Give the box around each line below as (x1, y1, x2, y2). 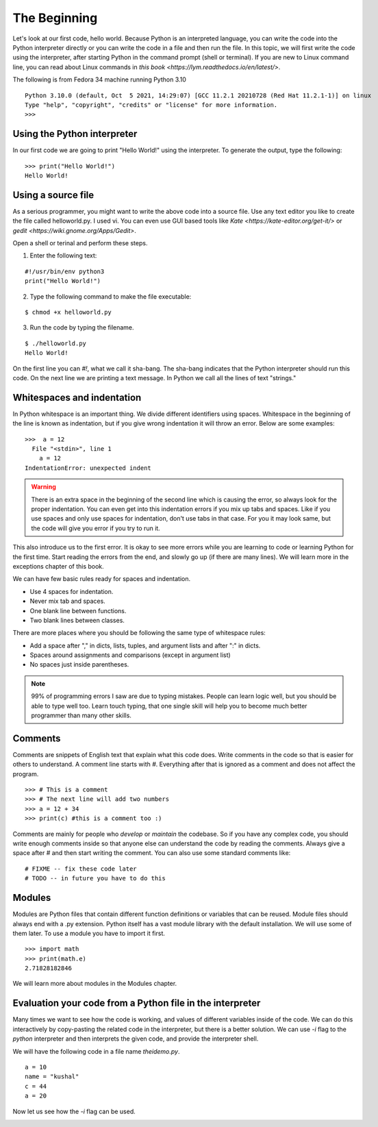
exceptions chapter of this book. (12, 562, 104, 570)
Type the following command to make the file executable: (29, 292, 192, 301)
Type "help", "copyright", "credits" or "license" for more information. (25, 101, 278, 109)
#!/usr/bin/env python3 (25, 267, 105, 275)
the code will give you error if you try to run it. (31, 524, 160, 532)
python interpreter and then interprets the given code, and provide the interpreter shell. (12, 1035, 259, 1043)
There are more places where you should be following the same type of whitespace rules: (12, 629, 266, 637)
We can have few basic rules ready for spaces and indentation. (12, 575, 191, 583)
